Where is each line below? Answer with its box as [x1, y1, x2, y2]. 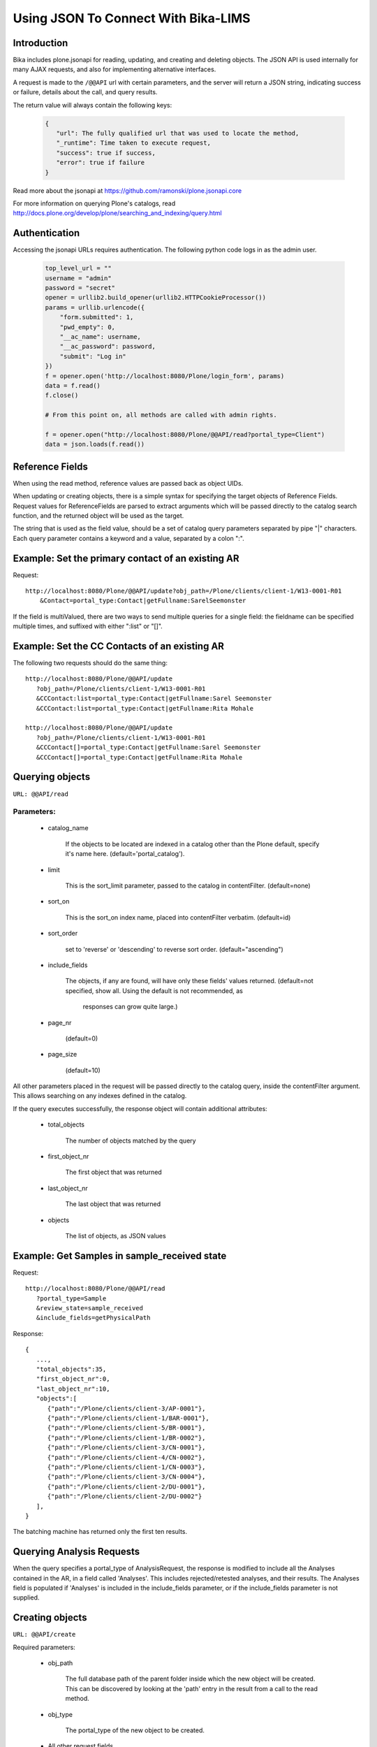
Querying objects [13, 771, 91, 783]
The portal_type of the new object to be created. [65, 1726, 205, 1734]
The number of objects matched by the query [65, 1136, 196, 1145]
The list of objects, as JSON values [65, 1232, 167, 1240]
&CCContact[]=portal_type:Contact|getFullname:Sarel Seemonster [36, 744, 261, 751]
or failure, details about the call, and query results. [13, 88, 158, 96]
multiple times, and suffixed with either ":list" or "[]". [13, 622, 163, 630]
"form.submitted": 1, [59, 313, 134, 321]
